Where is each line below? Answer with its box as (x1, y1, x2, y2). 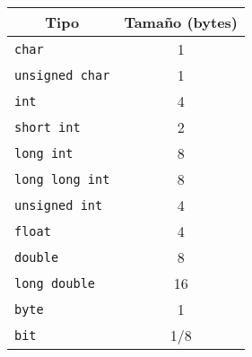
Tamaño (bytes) (124, 12, 239, 32)
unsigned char (14, 67, 110, 83)
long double (14, 275, 96, 291)
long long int (14, 171, 110, 187)
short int (14, 119, 81, 135)
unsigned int (14, 197, 103, 213)
